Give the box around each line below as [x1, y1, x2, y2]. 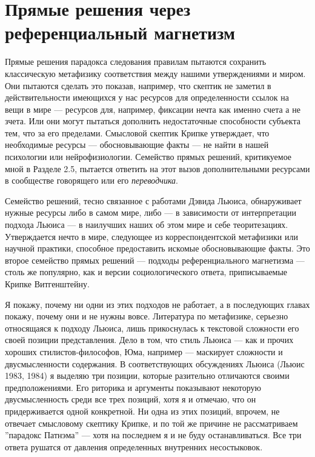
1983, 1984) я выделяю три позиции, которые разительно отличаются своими [5, 369, 290, 382]
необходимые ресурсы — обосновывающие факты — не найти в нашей [5, 138, 269, 151]
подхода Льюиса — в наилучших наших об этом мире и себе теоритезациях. [5, 218, 288, 231]
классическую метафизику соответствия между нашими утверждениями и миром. [5, 67, 306, 79]
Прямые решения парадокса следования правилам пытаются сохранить [5, 55, 267, 68]
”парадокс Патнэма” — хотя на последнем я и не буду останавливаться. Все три [5, 429, 302, 441]
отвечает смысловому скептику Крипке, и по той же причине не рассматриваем [5, 416, 298, 429]
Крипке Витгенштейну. [5, 278, 90, 290]
